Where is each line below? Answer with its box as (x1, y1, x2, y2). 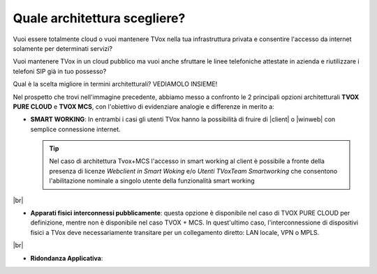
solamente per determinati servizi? (13, 44, 113, 52)
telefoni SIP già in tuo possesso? (13, 67, 107, 75)
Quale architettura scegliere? (13, 10, 186, 26)
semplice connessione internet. (30, 125, 121, 133)
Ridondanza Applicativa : (30, 254, 103, 262)
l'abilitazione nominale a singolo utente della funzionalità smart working (49, 176, 255, 185)
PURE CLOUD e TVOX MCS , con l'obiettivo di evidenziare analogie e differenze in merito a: (13, 102, 275, 111)
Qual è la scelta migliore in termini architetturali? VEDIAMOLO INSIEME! (13, 80, 218, 89)
